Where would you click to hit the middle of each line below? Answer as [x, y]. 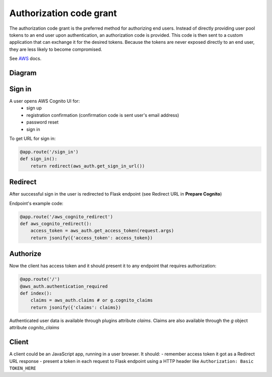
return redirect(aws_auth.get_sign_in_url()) [88, 166]
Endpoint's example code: [36, 203]
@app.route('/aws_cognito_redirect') [66, 216]
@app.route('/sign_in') [49, 152]
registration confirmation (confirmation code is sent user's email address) [103, 115]
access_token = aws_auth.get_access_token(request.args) [102, 231]
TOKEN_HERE [23, 368]
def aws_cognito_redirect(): [56, 224]
